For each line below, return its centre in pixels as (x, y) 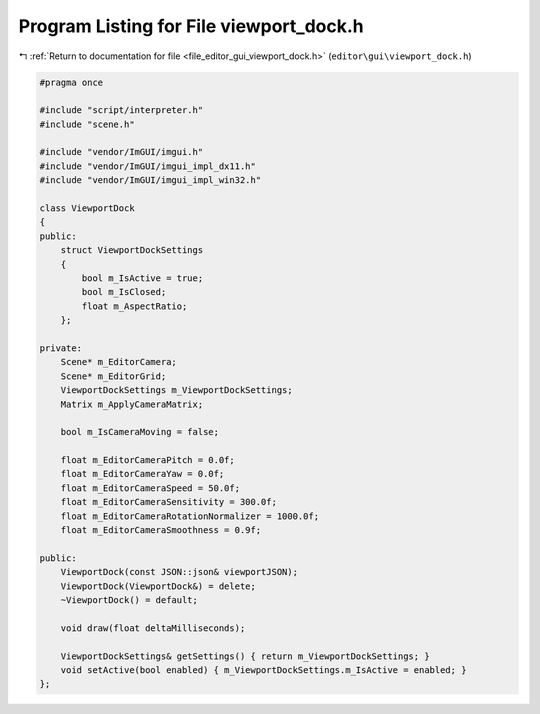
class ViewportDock (87, 208)
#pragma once (71, 82)
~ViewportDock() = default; (129, 599)
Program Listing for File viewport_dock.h (191, 26)
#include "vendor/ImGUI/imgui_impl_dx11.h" (148, 166)
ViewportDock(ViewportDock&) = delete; (158, 586)
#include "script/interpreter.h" (121, 110)
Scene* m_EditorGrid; (113, 376)
